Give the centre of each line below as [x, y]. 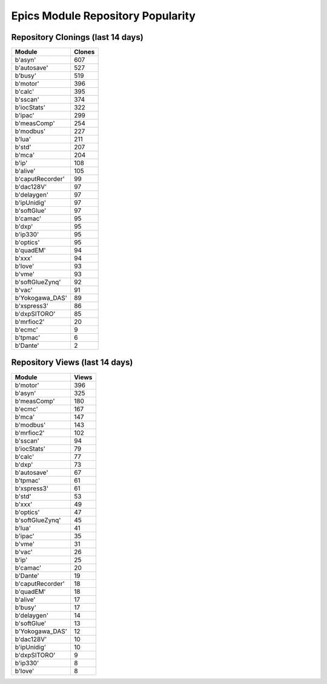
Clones [84, 52]
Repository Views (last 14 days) [72, 363]
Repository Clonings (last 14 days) [77, 37]
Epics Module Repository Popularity [104, 16]
